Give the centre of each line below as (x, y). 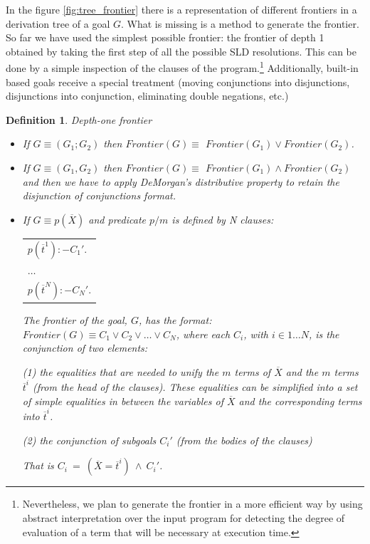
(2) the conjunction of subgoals (89, 440)
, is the (324, 334)
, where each (203, 334)
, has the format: (175, 320)
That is (38, 465)
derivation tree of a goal (58, 23)
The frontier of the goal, (75, 320)
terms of (253, 371)
